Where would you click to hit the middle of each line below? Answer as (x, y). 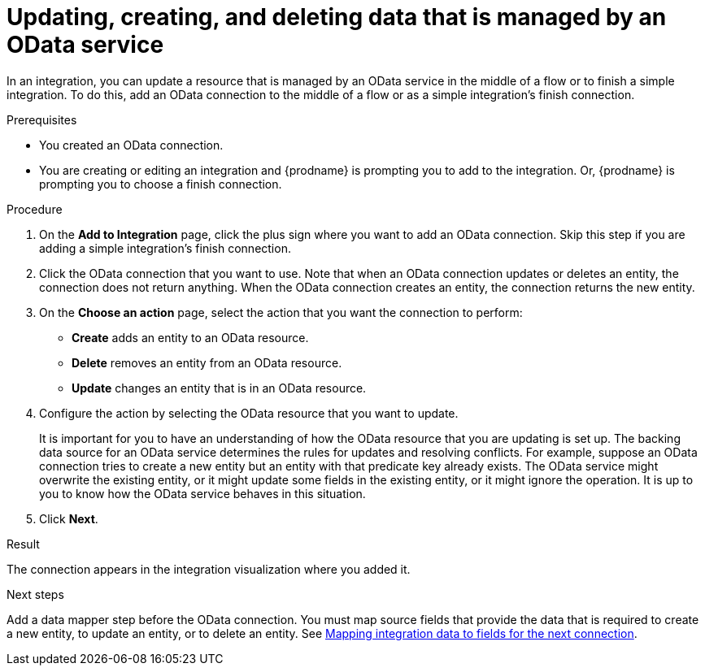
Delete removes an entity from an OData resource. (207, 362)
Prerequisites (42, 119)
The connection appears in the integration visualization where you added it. (209, 569)
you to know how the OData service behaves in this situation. (202, 493)
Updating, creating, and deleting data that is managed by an (337, 17)
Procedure (35, 209)
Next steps (35, 594)
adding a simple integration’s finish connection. (165, 248)
